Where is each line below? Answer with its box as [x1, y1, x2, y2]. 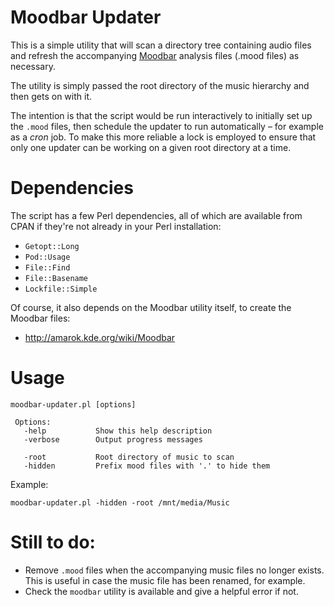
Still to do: [10, 531, 96, 553]
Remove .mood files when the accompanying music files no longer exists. [24, 564, 325, 576]
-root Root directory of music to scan [23, 452, 235, 462]
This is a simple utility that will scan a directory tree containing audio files [10, 39, 312, 51]
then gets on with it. [10, 90, 92, 102]
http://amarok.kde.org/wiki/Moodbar [24, 331, 176, 343]
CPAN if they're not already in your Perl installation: [10, 220, 222, 232]
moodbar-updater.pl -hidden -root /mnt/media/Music [10, 497, 230, 508]
